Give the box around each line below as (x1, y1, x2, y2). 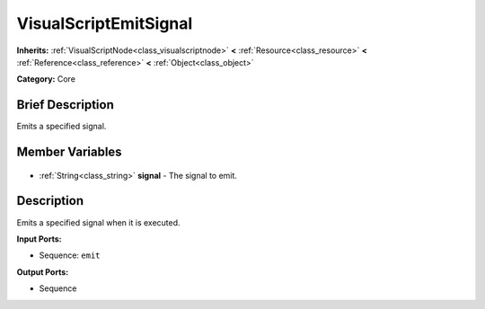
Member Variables (16, 145, 122, 160)
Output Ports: (16, 266, 69, 278)
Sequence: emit (39, 250, 101, 260)
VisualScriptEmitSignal (16, 13, 193, 33)
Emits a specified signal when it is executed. (16, 216, 181, 228)
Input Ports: (16, 234, 62, 244)
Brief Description (16, 97, 114, 112)
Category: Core (16, 74, 76, 84)
